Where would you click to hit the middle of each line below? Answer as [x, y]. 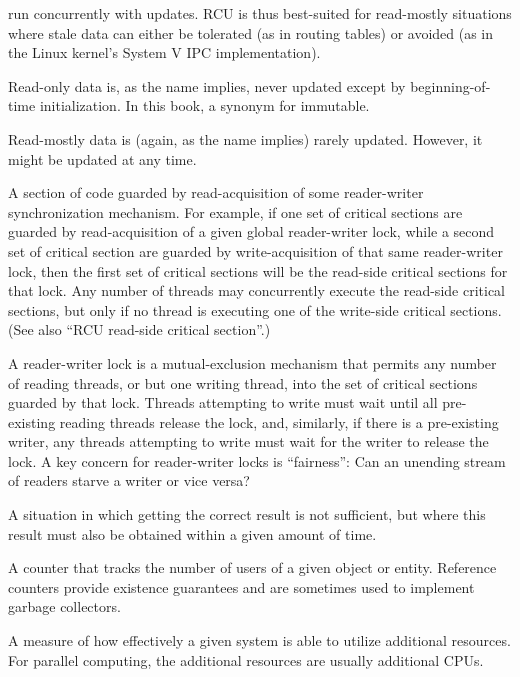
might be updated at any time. [102, 158]
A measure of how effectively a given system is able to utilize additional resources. [259, 640]
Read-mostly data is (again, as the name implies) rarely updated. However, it [245, 138]
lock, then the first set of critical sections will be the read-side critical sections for [258, 270]
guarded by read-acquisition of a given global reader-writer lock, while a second [251, 231]
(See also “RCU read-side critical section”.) [139, 329]
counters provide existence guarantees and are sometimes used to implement [241, 586]
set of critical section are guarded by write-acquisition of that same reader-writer [255, 250]
